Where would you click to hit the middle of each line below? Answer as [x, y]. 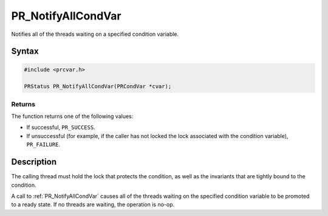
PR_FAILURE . [43, 145]
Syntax [25, 51]
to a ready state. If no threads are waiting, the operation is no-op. [93, 204]
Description [34, 162]
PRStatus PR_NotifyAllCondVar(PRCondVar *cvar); [98, 86]
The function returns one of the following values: [72, 116]
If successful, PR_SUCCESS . [61, 127]
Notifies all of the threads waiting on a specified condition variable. [95, 34]
